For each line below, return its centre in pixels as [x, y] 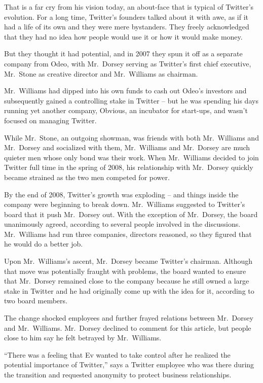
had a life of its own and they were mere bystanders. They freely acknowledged [127, 27]
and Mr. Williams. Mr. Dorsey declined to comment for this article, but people [128, 327]
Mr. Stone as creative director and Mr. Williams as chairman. [101, 73]
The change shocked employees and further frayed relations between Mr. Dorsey [129, 318]
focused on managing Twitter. [50, 120]
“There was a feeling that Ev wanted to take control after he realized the [117, 354]
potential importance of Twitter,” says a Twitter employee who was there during [129, 364]
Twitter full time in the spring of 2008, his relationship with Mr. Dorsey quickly [129, 167]
